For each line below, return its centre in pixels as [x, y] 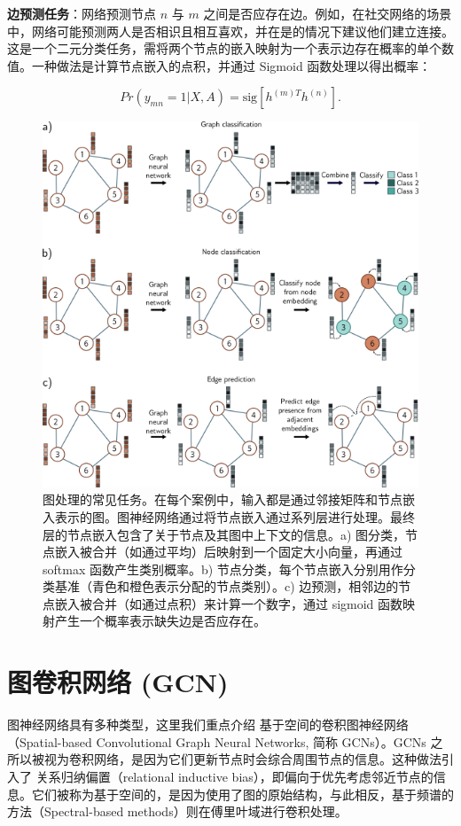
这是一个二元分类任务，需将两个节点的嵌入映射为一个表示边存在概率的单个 [224, 48]
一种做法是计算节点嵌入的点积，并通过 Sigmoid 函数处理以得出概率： [231, 65]
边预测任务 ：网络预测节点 [82, 13]
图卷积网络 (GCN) [118, 682]
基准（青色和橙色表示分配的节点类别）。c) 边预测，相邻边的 [227, 586]
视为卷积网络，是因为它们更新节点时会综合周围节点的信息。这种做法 [242, 759]
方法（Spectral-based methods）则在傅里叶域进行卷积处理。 [177, 811]
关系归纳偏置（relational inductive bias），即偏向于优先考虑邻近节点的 [234, 776]
